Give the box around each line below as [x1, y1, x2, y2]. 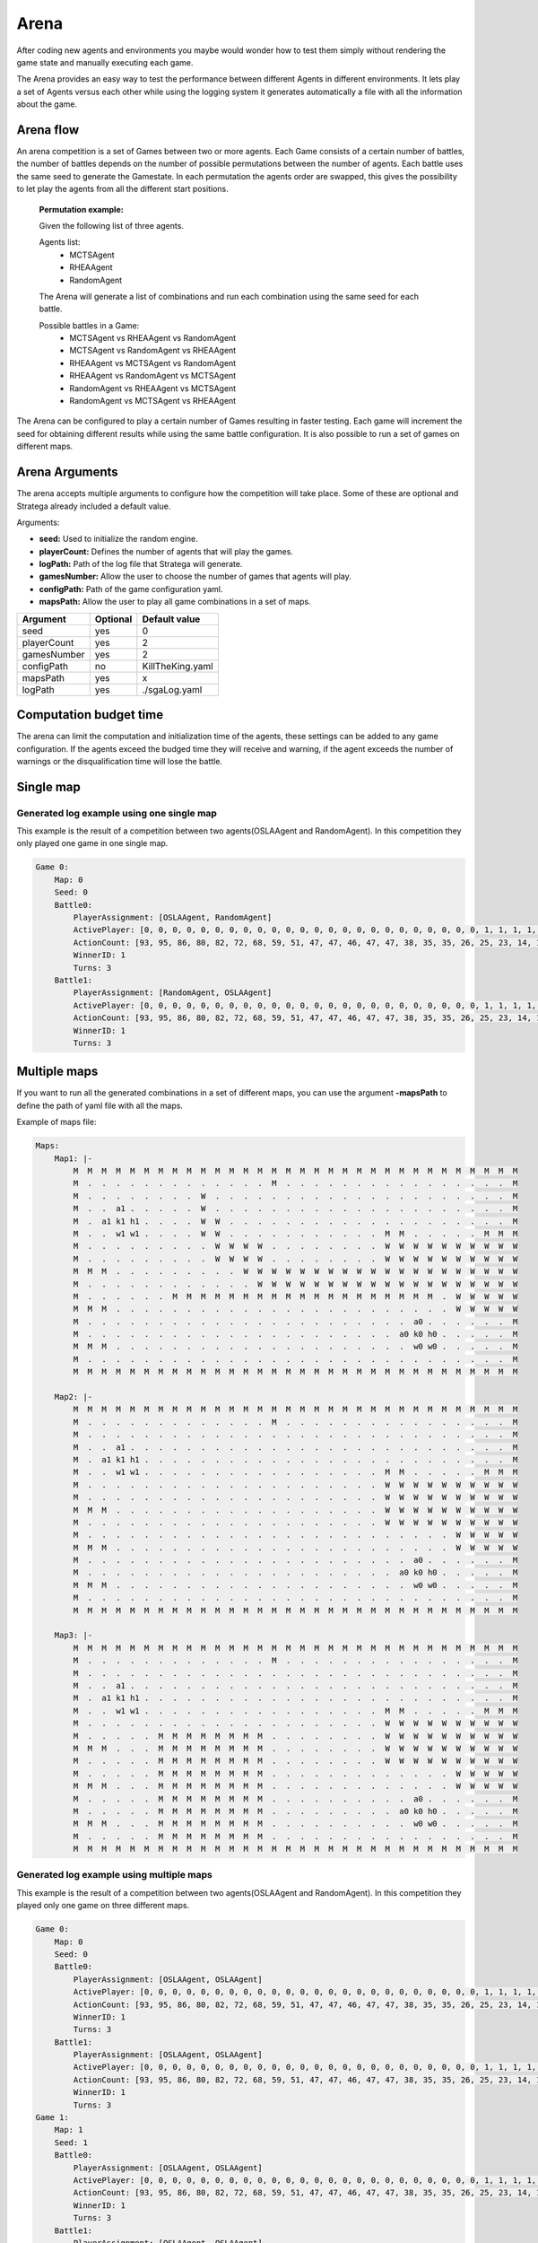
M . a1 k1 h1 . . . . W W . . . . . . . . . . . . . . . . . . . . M [73, 1216, 518, 1226]
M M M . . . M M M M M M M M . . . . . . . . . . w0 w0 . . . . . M [73, 1819, 518, 1829]
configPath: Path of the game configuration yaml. [39, 583, 223, 594]
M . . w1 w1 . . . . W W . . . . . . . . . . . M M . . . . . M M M [73, 1228, 518, 1238]
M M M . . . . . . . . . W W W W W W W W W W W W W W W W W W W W [73, 1266, 518, 1277]
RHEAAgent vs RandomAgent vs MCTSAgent [69, 371, 237, 381]
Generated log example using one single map [16, 807, 217, 819]
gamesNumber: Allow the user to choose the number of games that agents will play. [39, 571, 351, 582]
